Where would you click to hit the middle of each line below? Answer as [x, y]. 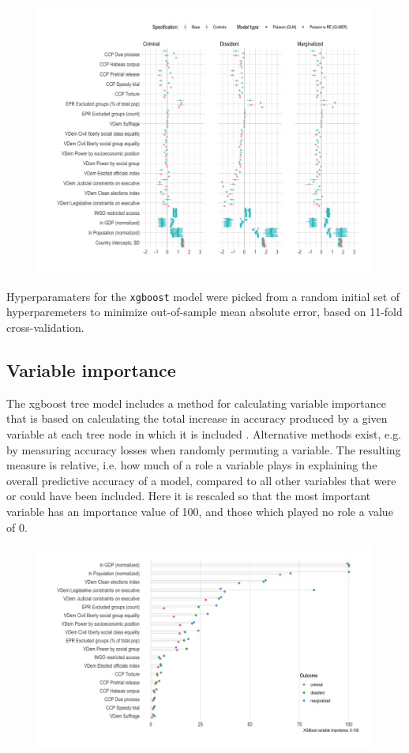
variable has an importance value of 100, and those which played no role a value [200, 511]
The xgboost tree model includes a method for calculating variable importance [196, 403]
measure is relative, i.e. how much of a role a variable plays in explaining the [192, 465]
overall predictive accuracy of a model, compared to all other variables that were [201, 480]
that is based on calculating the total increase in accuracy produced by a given [197, 418]
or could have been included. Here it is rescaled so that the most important [189, 496]
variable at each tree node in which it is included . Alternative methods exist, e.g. [204, 433]
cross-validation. [45, 327]
